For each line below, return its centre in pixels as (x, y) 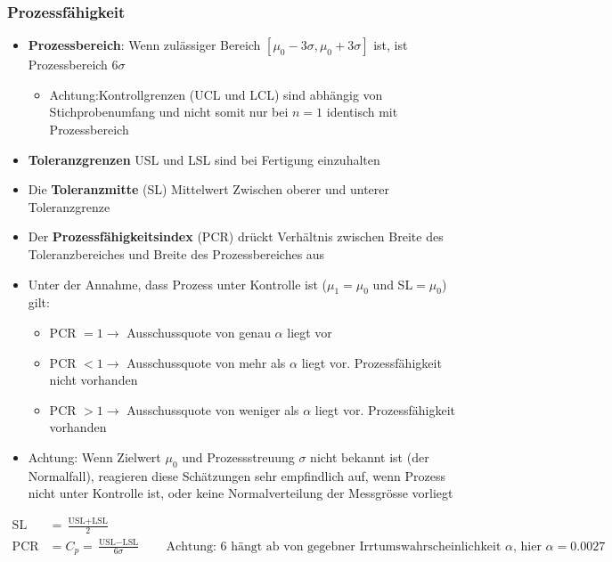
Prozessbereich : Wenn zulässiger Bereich (144, 45)
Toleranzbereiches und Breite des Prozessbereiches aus (176, 253)
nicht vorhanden (94, 380)
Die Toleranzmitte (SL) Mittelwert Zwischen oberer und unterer (208, 189)
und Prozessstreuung (238, 456)
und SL (393, 284)
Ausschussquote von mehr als (206, 362)
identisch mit (362, 112)
